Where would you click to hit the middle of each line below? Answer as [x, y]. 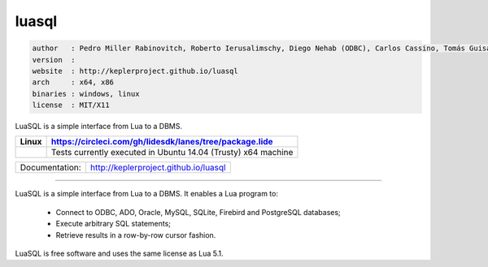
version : [54, 60]
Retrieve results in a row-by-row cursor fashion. [136, 235]
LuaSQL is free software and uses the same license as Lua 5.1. [119, 254]
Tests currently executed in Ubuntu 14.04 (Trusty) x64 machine [172, 153]
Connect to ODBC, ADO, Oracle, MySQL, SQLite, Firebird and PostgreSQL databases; [198, 212]
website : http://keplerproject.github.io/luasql [135, 71]
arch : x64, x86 [73, 82]
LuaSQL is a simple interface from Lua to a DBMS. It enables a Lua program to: [146, 194]
